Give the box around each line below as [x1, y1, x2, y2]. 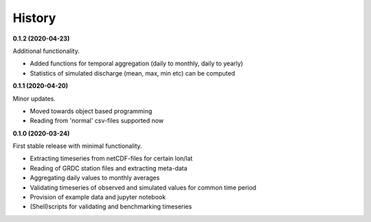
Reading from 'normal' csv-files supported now [30, 117, 164, 125]
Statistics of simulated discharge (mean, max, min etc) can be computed [30, 69, 235, 77]
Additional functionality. [12, 47, 80, 55]
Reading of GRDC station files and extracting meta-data [30, 164, 188, 172]
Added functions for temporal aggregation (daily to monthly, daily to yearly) [30, 59, 243, 68]
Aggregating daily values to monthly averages [30, 174, 160, 182]
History [12, 10, 56, 25]
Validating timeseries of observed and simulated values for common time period [30, 183, 257, 192]
